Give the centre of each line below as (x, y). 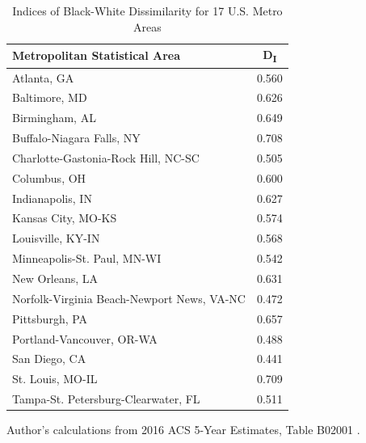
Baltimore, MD (50, 97)
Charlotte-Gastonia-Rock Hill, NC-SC (106, 157)
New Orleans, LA (55, 278)
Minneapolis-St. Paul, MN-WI (87, 258)
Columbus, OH (49, 177)
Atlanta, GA (43, 77)
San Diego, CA (49, 359)
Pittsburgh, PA (50, 318)
